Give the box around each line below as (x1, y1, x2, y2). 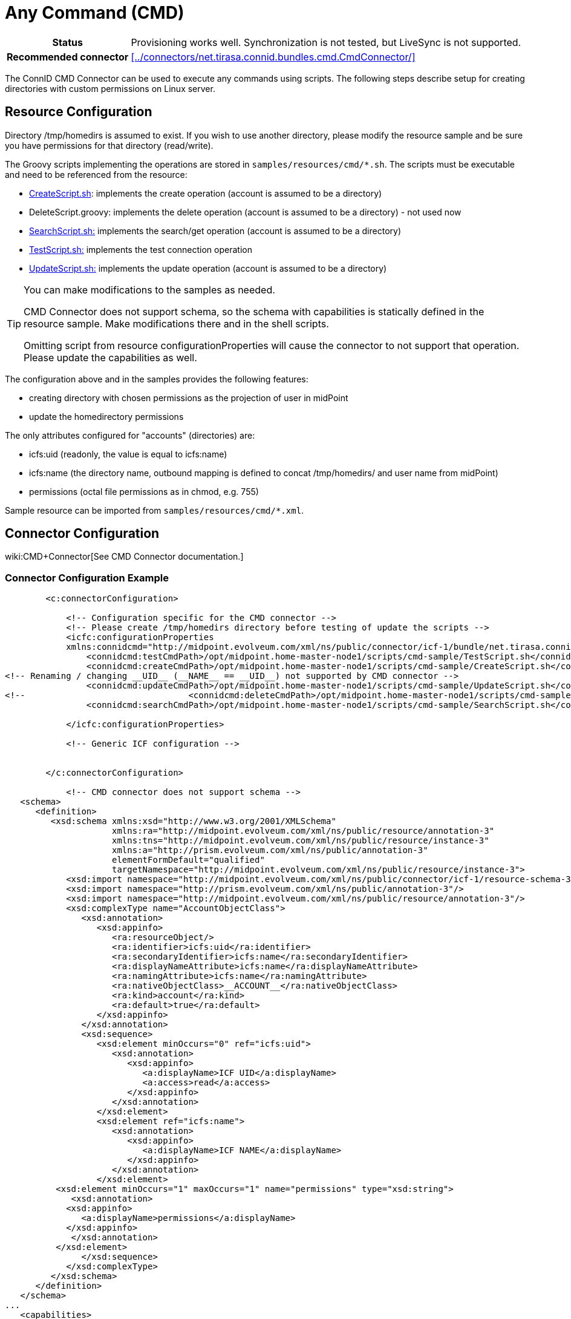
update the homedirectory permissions (29, 411, 184, 422)
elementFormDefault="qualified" (112, 855, 265, 865)
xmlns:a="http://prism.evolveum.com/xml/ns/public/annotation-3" (112, 845, 428, 856)
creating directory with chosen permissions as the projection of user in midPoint (29, 392, 348, 403)
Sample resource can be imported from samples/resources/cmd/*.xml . (5, 505, 304, 515)
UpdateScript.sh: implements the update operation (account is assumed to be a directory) (29, 263, 387, 273)
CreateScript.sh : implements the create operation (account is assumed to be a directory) (29, 188, 382, 198)
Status (52, 36, 83, 48)
